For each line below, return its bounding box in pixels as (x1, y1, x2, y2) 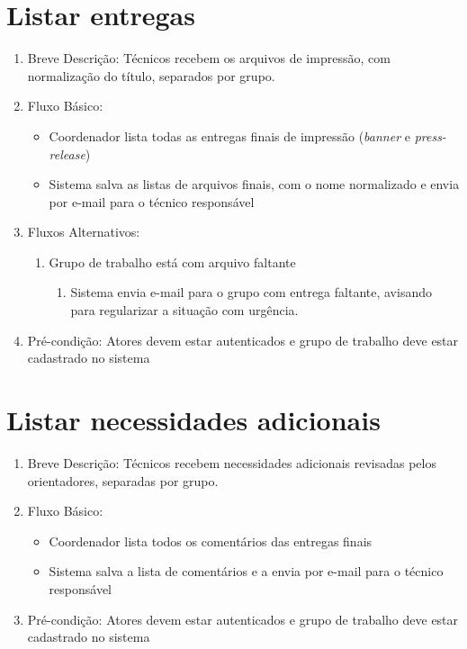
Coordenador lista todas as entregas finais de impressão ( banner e (49, 126, 410, 145)
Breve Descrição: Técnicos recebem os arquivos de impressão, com (27, 49, 391, 68)
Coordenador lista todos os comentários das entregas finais (49, 531, 373, 550)
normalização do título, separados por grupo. (27, 66, 275, 85)
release (49, 144, 85, 163)
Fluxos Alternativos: (27, 222, 140, 241)
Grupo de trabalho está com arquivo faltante (49, 252, 296, 271)
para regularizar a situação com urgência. (70, 301, 299, 320)
